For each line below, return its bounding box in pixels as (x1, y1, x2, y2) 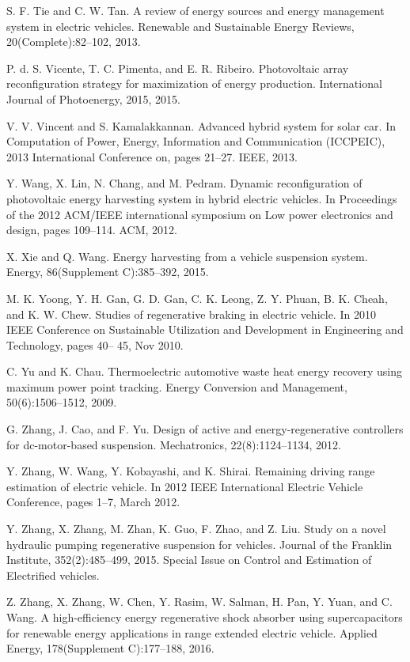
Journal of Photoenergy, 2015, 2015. (6, 90, 180, 107)
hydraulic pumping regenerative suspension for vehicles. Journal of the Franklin (6, 535, 393, 552)
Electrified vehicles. (6, 566, 100, 583)
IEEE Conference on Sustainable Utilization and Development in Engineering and (6, 321, 404, 338)
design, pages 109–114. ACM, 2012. (6, 221, 177, 238)
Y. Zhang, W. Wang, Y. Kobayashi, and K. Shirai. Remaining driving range (6, 463, 375, 479)
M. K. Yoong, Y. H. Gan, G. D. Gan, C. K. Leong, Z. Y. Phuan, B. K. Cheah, (6, 289, 388, 306)
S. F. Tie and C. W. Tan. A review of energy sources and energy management (6, 2, 385, 18)
